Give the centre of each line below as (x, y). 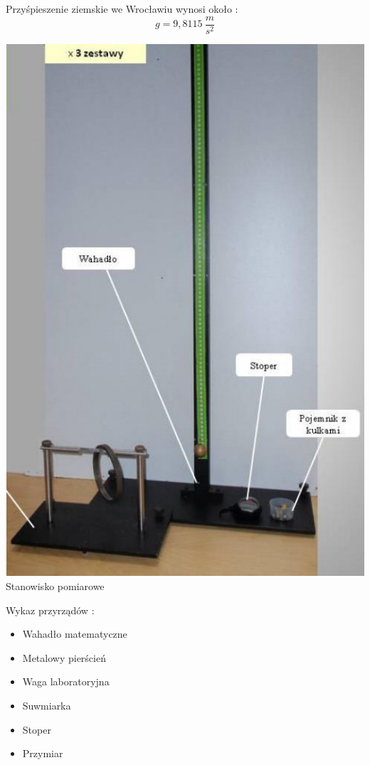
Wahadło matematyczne (75, 634)
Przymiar (43, 753)
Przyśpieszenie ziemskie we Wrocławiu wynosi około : (122, 9)
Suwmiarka (47, 706)
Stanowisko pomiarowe (55, 586)
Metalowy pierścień (64, 657)
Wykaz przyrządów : (50, 610)
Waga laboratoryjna (66, 681)
